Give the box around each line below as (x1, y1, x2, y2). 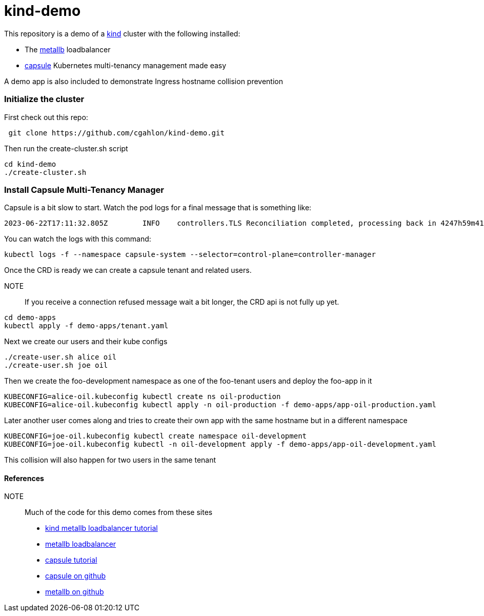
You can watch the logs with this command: (4, 234, 151, 244)
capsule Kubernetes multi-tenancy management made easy (25, 61, 227, 70)
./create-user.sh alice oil (4, 353, 117, 362)
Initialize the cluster (4, 94, 85, 105)
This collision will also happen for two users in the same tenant (4, 455, 216, 465)
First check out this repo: (4, 112, 88, 122)
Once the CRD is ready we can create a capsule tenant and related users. (4, 266, 252, 275)
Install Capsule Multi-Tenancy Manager (4, 184, 164, 195)
